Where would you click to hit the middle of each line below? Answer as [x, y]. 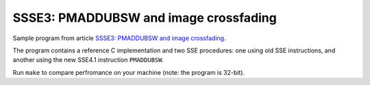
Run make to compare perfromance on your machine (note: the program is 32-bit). [129, 72]
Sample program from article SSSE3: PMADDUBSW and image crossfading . [119, 38]
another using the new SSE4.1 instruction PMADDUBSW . [88, 60]
